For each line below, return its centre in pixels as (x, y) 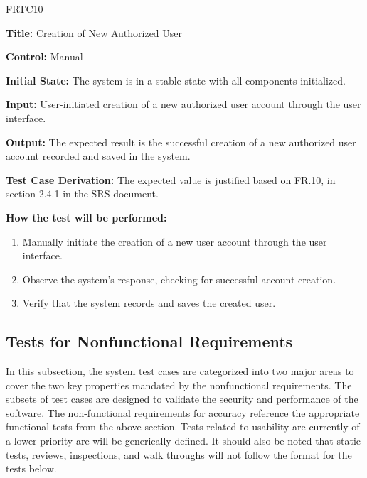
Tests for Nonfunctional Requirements (149, 341)
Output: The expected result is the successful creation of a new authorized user (181, 142)
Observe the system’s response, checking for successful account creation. (179, 279)
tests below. (31, 468)
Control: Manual (44, 56)
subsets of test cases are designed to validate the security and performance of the (182, 399)
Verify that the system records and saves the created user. (149, 303)
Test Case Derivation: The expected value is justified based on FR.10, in (171, 179)
